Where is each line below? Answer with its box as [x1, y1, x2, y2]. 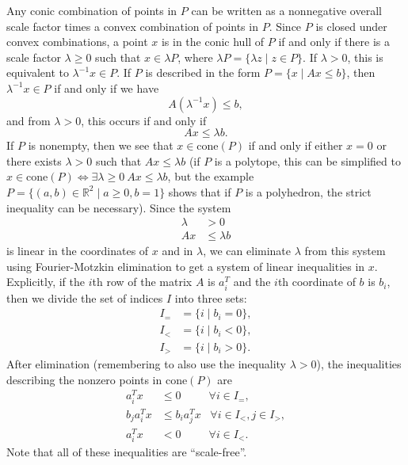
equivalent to [6, 64, 69, 81]
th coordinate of [277, 273, 356, 290]
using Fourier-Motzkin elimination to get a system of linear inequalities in [6, 257, 365, 274]
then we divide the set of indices [6, 289, 163, 306]
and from [6, 112, 51, 128]
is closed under [315, 17, 387, 34]
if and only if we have [54, 79, 159, 96]
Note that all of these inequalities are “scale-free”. [6, 444, 247, 460]
